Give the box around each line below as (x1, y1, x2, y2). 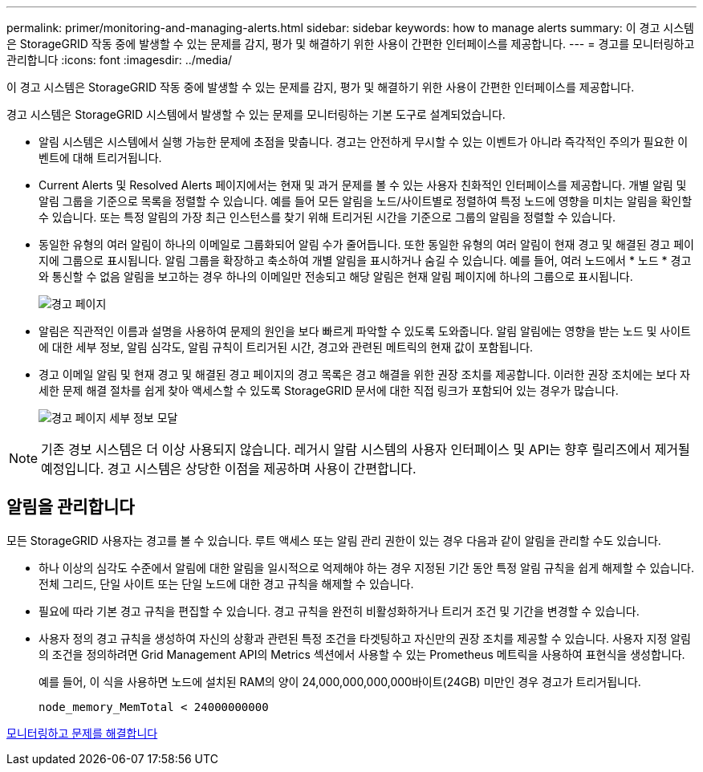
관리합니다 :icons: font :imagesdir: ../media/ (6, 53, 233, 67)
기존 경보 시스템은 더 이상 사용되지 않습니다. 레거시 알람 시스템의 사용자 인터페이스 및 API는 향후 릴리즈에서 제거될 (41, 441, 690, 457)
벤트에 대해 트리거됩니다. (39, 151, 162, 165)
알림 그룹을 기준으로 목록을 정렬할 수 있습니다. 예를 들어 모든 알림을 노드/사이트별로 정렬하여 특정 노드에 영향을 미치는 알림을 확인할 (39, 194, 693, 208)
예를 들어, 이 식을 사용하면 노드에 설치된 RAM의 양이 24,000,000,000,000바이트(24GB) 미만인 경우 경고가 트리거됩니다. (39, 674, 641, 689)
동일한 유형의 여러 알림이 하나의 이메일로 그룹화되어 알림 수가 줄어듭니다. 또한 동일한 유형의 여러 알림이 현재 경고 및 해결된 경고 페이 (39, 238, 694, 251)
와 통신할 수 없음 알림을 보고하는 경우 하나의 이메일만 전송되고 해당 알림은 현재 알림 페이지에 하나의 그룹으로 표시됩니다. (39, 270, 633, 283)
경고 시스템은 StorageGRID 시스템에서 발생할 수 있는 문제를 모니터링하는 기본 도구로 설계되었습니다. (6, 108, 506, 121)
